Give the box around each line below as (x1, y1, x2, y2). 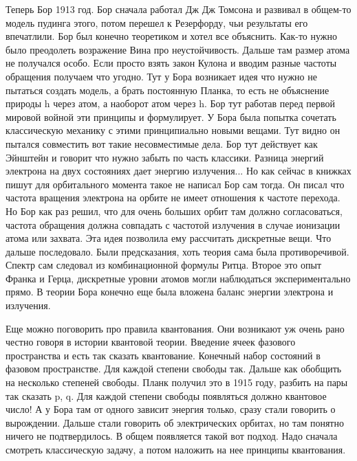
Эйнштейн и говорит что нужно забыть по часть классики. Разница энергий (6, 150, 324, 164)
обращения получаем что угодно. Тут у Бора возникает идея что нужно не (6, 69, 317, 83)
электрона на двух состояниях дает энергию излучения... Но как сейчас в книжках (6, 164, 351, 178)
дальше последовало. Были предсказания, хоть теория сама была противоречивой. (6, 244, 349, 258)
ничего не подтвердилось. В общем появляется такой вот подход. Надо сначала (6, 429, 338, 443)
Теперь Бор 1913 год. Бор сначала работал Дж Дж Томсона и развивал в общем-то (6, 2, 351, 16)
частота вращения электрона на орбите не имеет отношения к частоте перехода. (6, 190, 340, 205)
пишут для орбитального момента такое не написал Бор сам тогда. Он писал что (6, 177, 345, 191)
